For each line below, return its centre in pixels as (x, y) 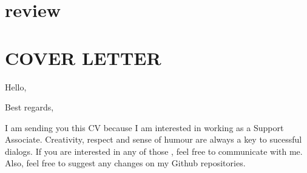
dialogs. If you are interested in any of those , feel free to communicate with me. (154, 151)
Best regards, (29, 107)
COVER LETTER (83, 57)
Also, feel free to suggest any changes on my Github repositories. (125, 163)
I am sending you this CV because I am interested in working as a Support (144, 127)
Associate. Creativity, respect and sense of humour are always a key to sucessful (153, 139)
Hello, (16, 86)
